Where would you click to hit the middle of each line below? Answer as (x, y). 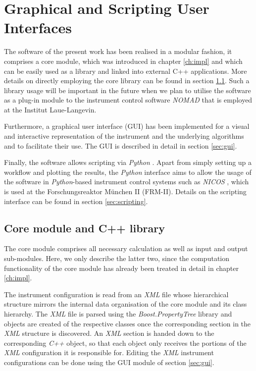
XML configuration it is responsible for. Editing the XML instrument (109, 352)
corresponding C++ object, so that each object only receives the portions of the (125, 343)
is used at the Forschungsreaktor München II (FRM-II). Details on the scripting (125, 191)
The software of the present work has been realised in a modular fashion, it (118, 51)
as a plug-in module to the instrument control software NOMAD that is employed (128, 100)
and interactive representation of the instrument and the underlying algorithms (124, 136)
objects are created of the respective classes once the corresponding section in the (128, 323)
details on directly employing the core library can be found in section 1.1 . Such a (127, 80)
